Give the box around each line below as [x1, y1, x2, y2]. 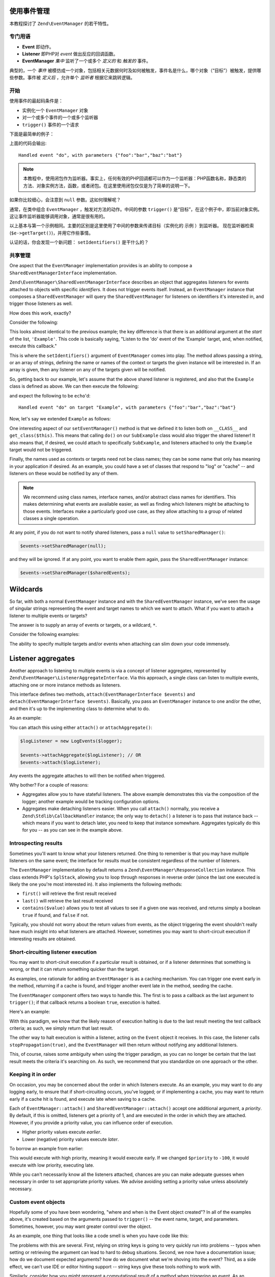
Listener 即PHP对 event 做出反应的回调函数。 [22, 51, 118, 57]
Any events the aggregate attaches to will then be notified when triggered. [9, 772, 166, 778]
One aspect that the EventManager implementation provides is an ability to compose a [9, 263, 193, 269]
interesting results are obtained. [9, 935, 76, 942]
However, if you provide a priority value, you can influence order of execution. [9, 1119, 173, 1126]
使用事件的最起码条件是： [9, 98, 63, 104]
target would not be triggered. [9, 446, 72, 453]
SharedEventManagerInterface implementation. [9, 270, 117, 276]
